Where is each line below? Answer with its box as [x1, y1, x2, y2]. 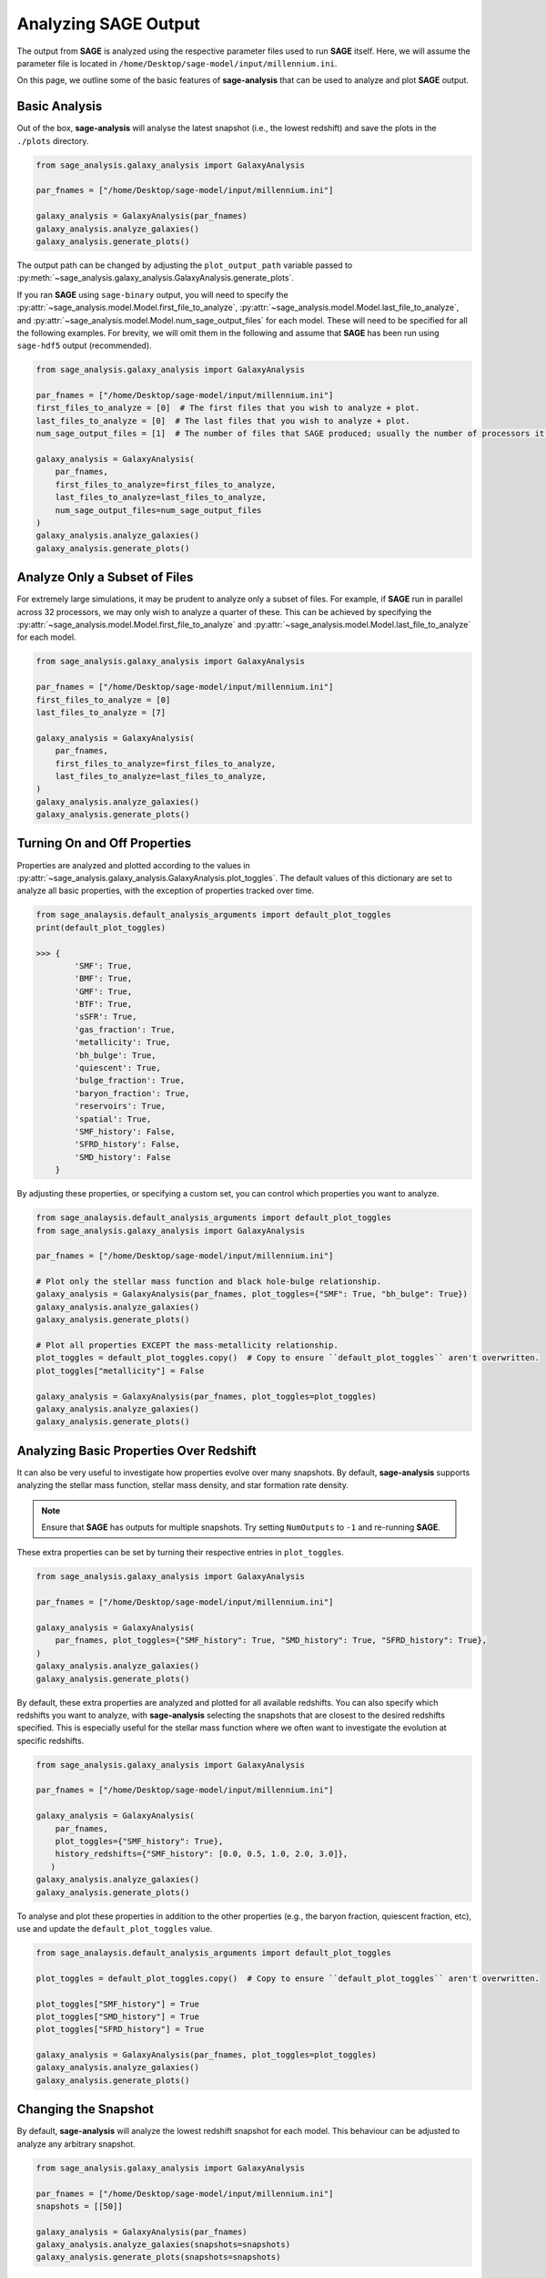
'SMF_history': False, [74, 1126, 177, 1136]
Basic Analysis [16, 98, 103, 114]
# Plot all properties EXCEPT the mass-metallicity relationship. [35, 1340, 339, 1350]
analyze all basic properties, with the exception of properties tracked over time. [16, 885, 315, 897]
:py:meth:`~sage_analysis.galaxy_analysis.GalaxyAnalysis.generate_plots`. [16, 272, 295, 283]
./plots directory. [16, 135, 89, 146]
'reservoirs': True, [74, 1101, 167, 1112]
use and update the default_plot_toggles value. [16, 1923, 213, 1934]
